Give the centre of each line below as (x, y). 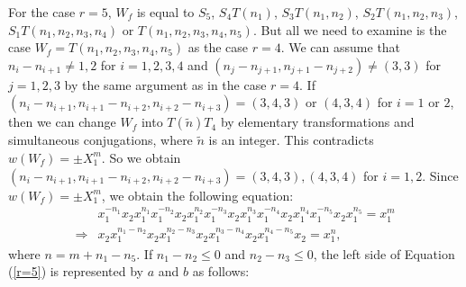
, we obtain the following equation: (197, 195)
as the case (218, 47)
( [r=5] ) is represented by (76, 271)
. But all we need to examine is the (350, 29)
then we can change (62, 122)
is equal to (165, 12)
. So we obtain (141, 157)
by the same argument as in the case (165, 84)
